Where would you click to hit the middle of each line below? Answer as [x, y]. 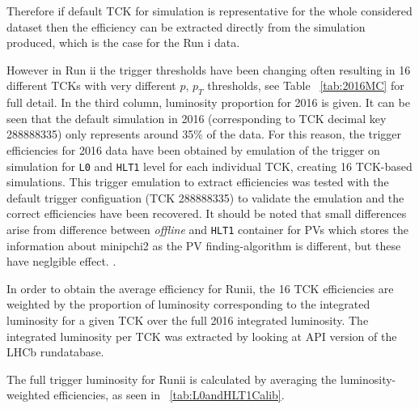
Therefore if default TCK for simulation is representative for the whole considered [209, 11]
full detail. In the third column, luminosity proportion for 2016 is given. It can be [208, 102]
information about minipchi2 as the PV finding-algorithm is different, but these [204, 245]
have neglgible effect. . [61, 261]
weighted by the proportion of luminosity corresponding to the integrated [188, 304]
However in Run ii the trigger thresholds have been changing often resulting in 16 [209, 69]
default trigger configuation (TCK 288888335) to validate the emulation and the [205, 197]
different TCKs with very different [91, 85]
